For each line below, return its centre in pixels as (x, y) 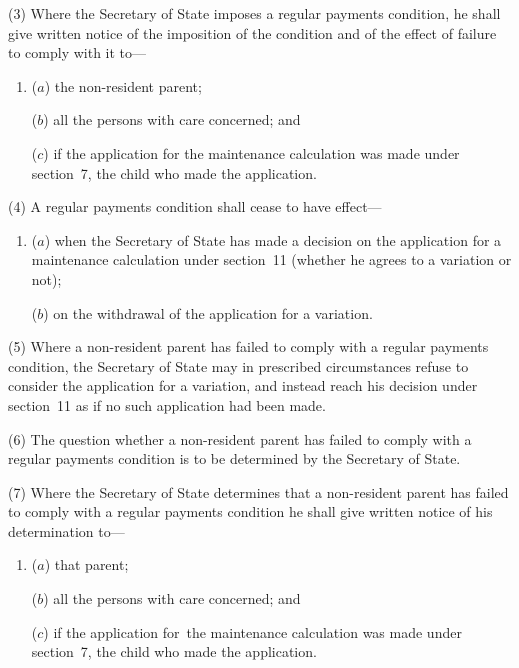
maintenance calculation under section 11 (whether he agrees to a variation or (271, 259)
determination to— (66, 530)
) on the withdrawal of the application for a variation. (208, 312)
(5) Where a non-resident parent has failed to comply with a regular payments (248, 346)
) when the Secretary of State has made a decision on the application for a (273, 239)
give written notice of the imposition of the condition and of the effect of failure (252, 32)
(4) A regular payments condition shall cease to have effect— (195, 206)
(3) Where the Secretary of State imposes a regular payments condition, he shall (254, 13)
